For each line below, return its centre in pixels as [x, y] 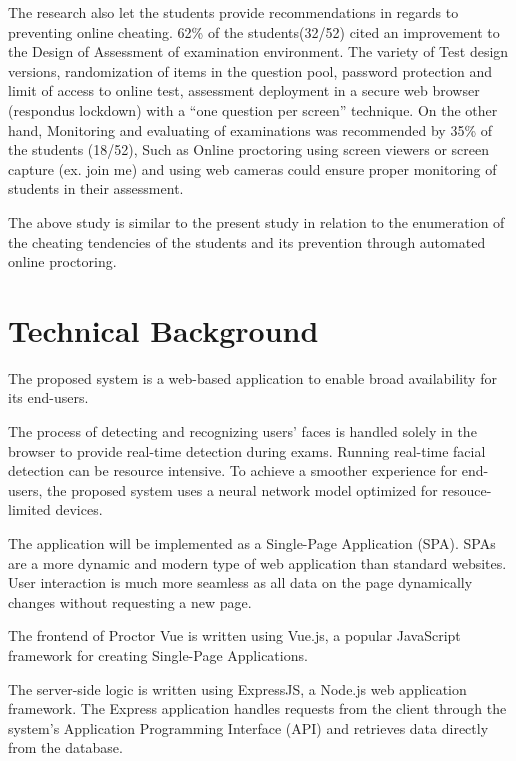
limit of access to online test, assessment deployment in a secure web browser [244, 90]
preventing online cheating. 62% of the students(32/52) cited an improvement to [254, 31]
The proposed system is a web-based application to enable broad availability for [252, 377]
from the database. [65, 747]
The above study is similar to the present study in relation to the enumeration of [256, 221]
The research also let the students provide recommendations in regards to [233, 12]
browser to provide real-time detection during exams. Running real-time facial [247, 450]
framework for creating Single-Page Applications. [158, 654]
